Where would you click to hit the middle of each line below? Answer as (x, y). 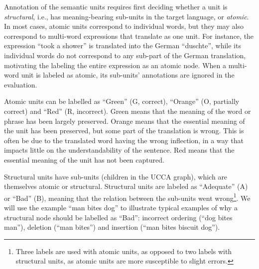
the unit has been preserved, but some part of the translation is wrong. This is (124, 131)
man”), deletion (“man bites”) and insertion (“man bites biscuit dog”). (112, 227)
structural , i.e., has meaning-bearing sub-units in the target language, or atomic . (127, 16)
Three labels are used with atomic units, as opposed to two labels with (124, 251)
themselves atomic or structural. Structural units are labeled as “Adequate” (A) (126, 186)
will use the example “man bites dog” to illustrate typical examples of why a (121, 207)
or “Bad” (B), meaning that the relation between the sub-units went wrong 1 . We (127, 197)
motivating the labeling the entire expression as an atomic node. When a (115, 65)
